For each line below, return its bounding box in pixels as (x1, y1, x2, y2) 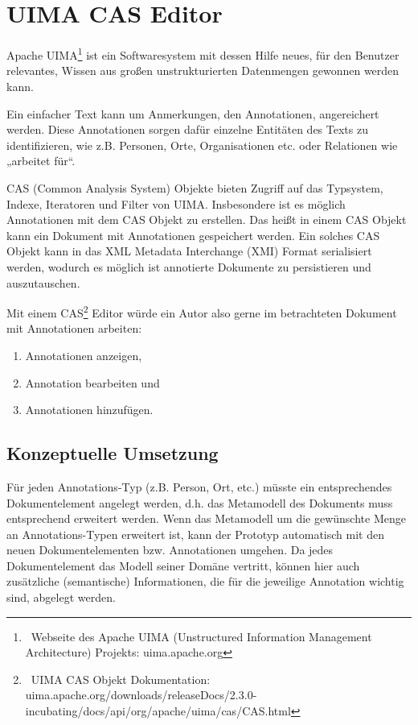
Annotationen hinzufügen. (25, 401, 154, 418)
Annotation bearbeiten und (25, 374, 160, 391)
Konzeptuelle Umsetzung (6, 441, 219, 466)
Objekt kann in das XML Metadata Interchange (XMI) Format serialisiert (6, 242, 372, 259)
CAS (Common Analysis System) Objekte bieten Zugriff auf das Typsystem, (6, 179, 383, 196)
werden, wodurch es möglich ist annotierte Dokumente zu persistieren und (6, 258, 371, 275)
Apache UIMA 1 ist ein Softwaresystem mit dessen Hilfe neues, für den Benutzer (6, 44, 400, 63)
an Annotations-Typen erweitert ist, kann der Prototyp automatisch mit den (6, 525, 384, 542)
